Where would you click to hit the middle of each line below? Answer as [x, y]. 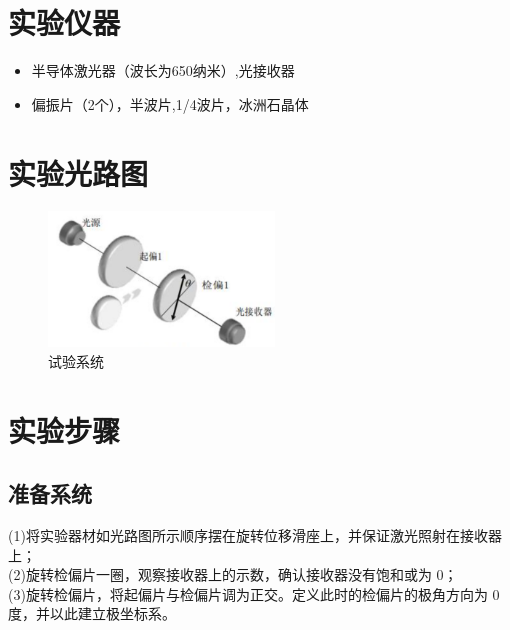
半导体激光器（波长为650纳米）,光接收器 [163, 70]
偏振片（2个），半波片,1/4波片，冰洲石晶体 [170, 103]
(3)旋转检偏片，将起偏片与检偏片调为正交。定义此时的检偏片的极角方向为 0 [254, 593]
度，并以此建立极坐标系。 [92, 613]
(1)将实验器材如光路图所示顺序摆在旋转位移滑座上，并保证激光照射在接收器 [255, 535]
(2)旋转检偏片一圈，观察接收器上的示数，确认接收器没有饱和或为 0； [233, 574]
